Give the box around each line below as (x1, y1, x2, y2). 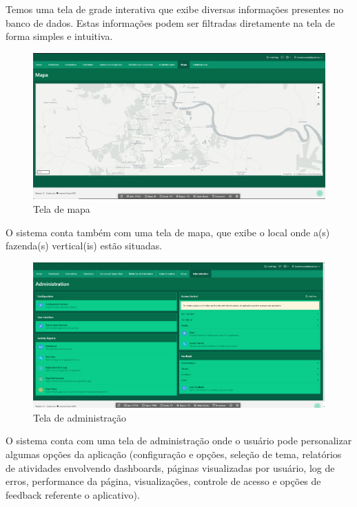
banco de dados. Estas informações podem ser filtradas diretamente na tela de (6, 15, 335, 30)
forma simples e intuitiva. (6, 29, 113, 43)
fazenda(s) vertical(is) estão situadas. (6, 238, 163, 253)
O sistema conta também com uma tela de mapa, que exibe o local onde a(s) (6, 225, 330, 239)
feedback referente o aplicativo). (6, 487, 140, 501)
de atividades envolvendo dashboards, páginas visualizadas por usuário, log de (6, 460, 335, 475)
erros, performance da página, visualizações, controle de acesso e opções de (6, 474, 321, 488)
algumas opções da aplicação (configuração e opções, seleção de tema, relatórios (6, 446, 342, 461)
